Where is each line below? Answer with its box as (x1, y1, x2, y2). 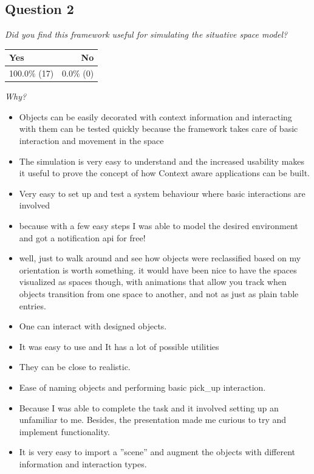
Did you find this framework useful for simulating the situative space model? (5, 28, 288, 41)
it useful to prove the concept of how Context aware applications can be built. (19, 167, 310, 179)
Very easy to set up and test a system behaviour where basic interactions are (19, 187, 305, 199)
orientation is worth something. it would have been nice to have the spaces (19, 263, 297, 276)
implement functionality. (19, 425, 110, 438)
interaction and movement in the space (19, 134, 164, 147)
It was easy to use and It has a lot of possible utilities (19, 340, 219, 352)
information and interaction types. (19, 457, 147, 470)
